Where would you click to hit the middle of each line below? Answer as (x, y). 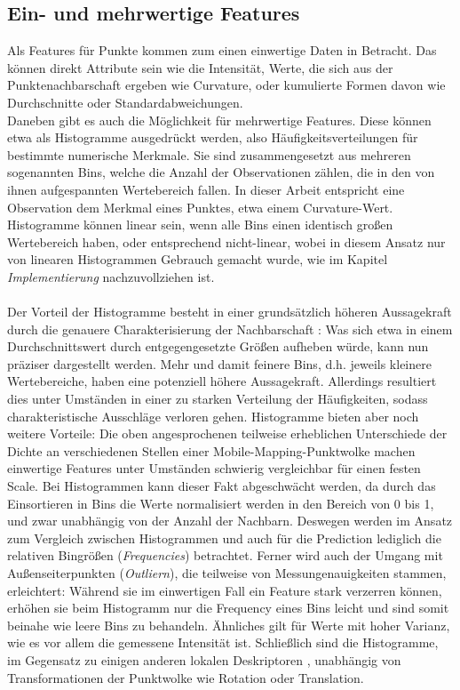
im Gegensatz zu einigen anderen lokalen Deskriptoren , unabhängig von (204, 659)
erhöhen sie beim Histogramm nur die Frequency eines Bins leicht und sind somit (228, 608)
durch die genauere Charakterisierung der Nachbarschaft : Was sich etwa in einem (230, 329)
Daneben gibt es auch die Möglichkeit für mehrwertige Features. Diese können (219, 120)
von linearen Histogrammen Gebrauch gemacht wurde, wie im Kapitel (198, 259)
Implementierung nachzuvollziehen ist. (111, 276)
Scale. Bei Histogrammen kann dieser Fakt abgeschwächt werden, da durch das (222, 486)
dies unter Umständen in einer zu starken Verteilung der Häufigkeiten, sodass (218, 399)
